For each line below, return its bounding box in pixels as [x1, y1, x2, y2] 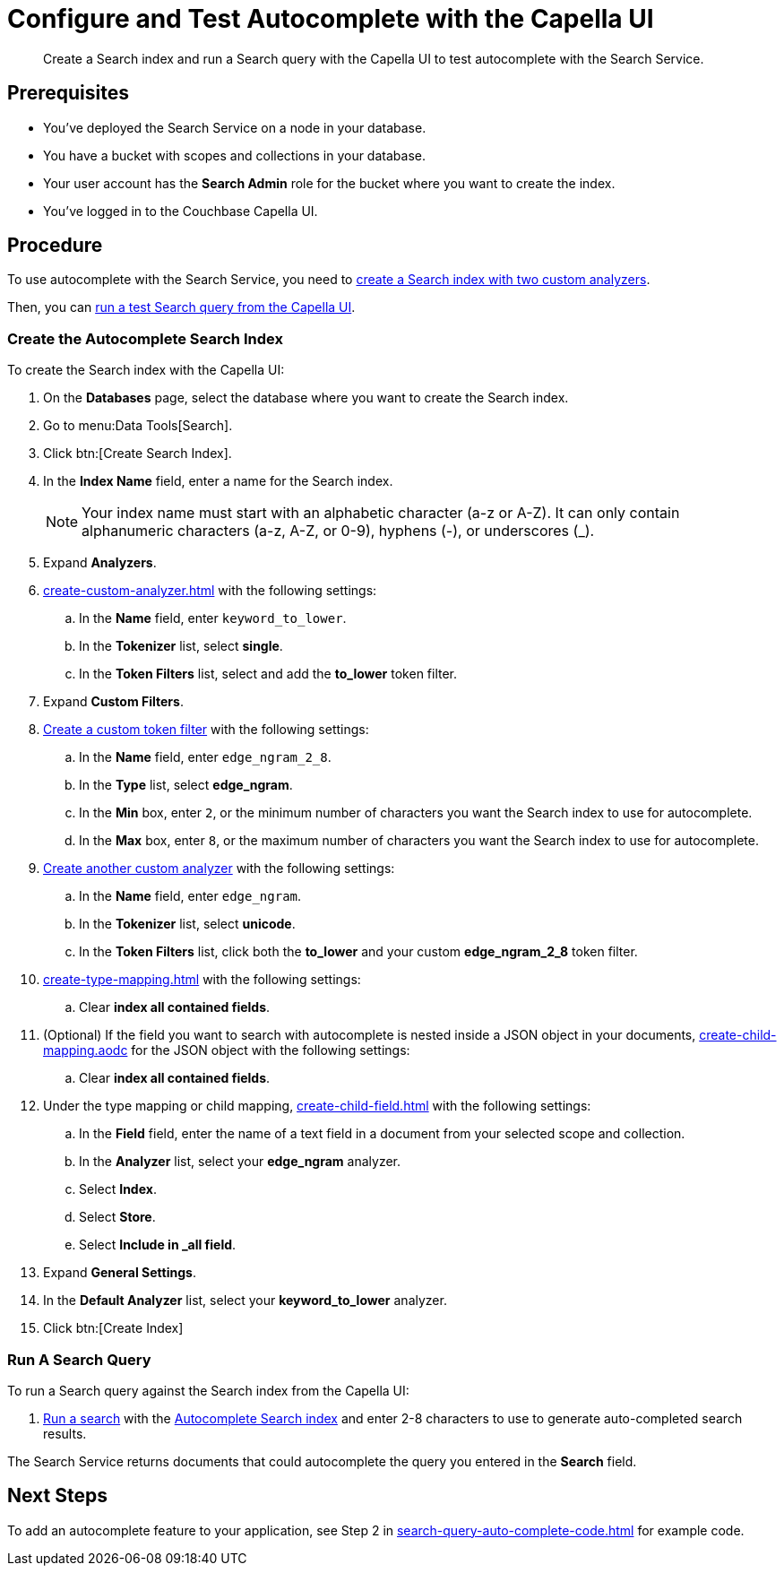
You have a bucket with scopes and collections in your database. [43, 147, 426, 163]
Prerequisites [7, 82, 129, 105]
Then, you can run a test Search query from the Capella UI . [7, 299, 356, 315]
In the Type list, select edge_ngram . [79, 777, 293, 793]
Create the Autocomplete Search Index [7, 329, 283, 348]
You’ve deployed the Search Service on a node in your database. [43, 119, 426, 135]
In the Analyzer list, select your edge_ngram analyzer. [79, 1154, 401, 1170]
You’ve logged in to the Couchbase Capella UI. [43, 203, 318, 219]
